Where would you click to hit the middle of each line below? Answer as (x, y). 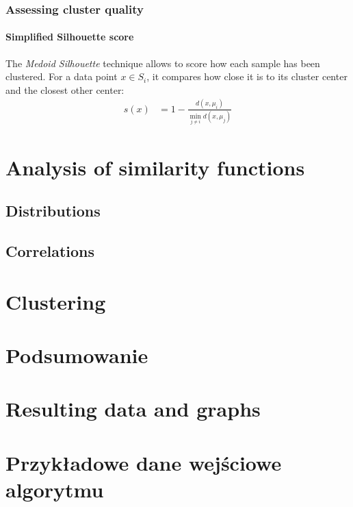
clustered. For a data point (62, 76)
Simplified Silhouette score (70, 37)
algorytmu (55, 490)
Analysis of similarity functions (155, 167)
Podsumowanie (77, 355)
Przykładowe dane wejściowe (144, 462)
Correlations (50, 251)
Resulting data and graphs (133, 409)
